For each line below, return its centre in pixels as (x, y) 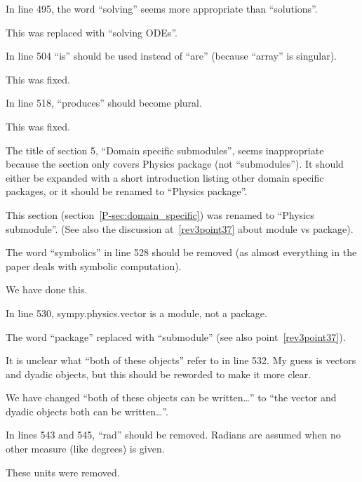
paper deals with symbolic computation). (94, 266)
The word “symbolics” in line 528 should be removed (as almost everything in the (181, 252)
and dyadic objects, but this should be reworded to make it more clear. (159, 374)
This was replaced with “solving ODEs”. (92, 32)
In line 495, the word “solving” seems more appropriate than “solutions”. (162, 8)
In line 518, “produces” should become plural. (104, 103)
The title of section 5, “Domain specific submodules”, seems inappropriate (165, 150)
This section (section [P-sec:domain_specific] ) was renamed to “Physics (160, 214)
